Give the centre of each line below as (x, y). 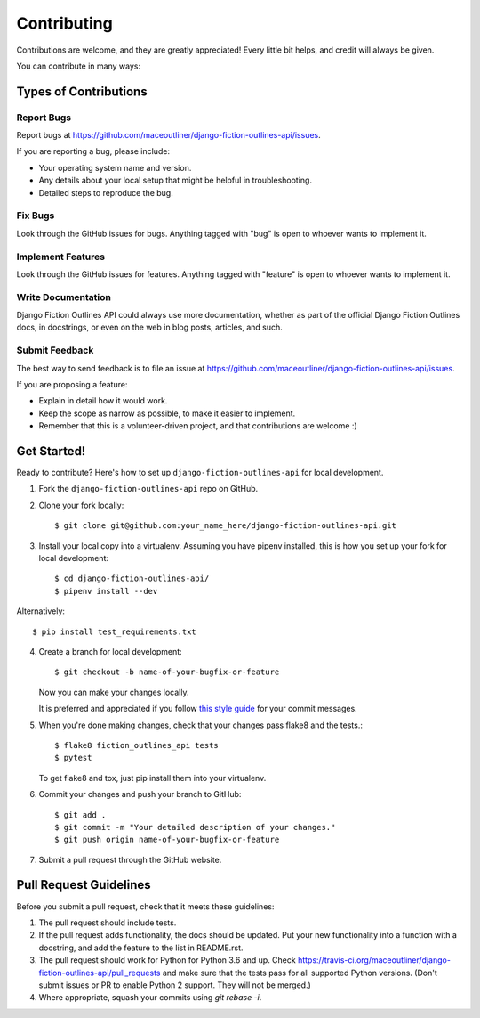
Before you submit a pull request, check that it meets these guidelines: (145, 906)
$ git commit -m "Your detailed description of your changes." (195, 827)
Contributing (64, 23)
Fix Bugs (36, 216)
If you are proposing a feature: (72, 384)
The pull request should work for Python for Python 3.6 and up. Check (168, 960)
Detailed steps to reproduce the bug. (106, 192)
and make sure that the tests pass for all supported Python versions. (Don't (300, 973)
